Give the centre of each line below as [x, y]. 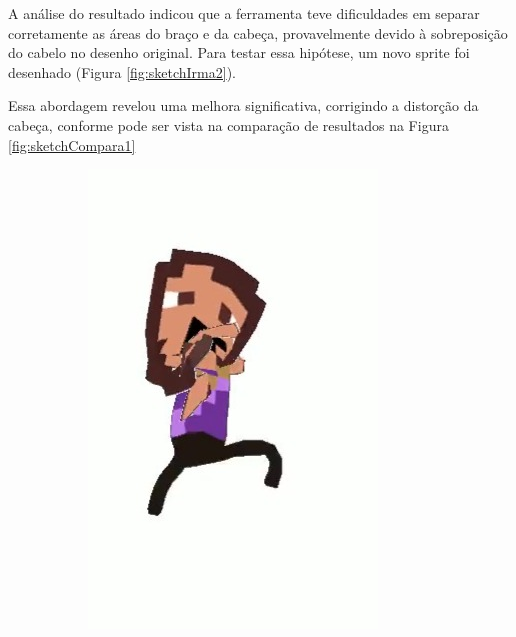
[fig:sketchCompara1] [72, 144]
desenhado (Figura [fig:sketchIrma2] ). [122, 71]
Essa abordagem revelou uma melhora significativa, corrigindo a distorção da [243, 105]
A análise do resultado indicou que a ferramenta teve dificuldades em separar [244, 13]
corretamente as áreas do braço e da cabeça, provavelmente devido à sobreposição [258, 32]
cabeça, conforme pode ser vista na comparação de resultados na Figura [228, 124]
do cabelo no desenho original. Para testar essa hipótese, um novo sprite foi [239, 52]
